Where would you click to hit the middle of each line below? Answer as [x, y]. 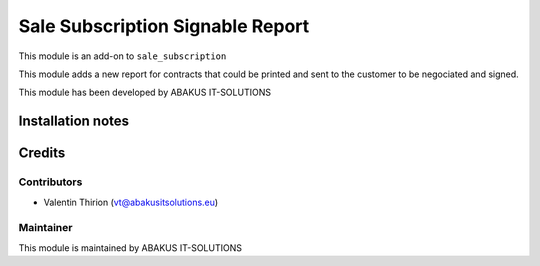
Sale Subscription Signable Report [164, 26]
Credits [42, 153]
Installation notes [74, 121]
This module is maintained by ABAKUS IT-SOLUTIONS [130, 247]
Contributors [50, 182]
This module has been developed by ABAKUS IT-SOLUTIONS [145, 92]
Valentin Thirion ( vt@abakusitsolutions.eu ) [131, 202]
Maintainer [45, 228]
